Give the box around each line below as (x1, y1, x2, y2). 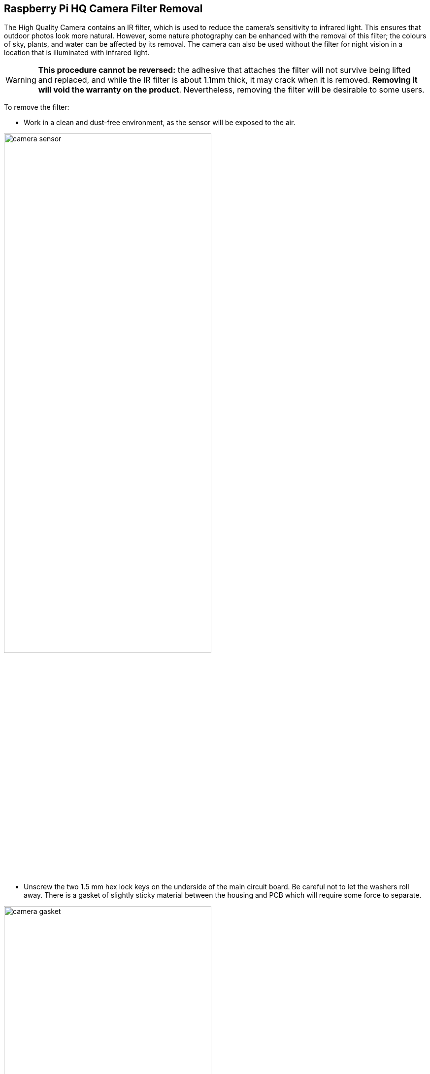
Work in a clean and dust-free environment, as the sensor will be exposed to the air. (24, 118, 296, 127)
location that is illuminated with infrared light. (4, 48, 150, 57)
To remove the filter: (4, 103, 69, 112)
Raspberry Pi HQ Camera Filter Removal (4, 2, 203, 15)
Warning (5, 75, 36, 85)
